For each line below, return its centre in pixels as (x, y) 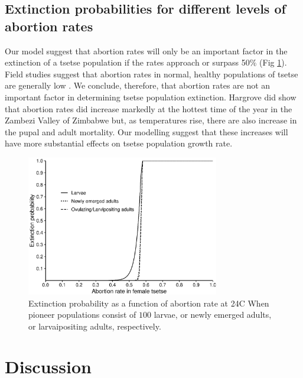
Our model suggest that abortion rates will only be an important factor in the (146, 50)
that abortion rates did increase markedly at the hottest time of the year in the (149, 108)
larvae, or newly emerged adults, (213, 315)
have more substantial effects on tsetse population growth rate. (119, 143)
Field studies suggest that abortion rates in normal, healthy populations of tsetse (151, 74)
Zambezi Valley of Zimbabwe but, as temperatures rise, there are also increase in (151, 120)
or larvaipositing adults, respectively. (95, 326)
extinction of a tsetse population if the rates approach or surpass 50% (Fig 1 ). (146, 62)
